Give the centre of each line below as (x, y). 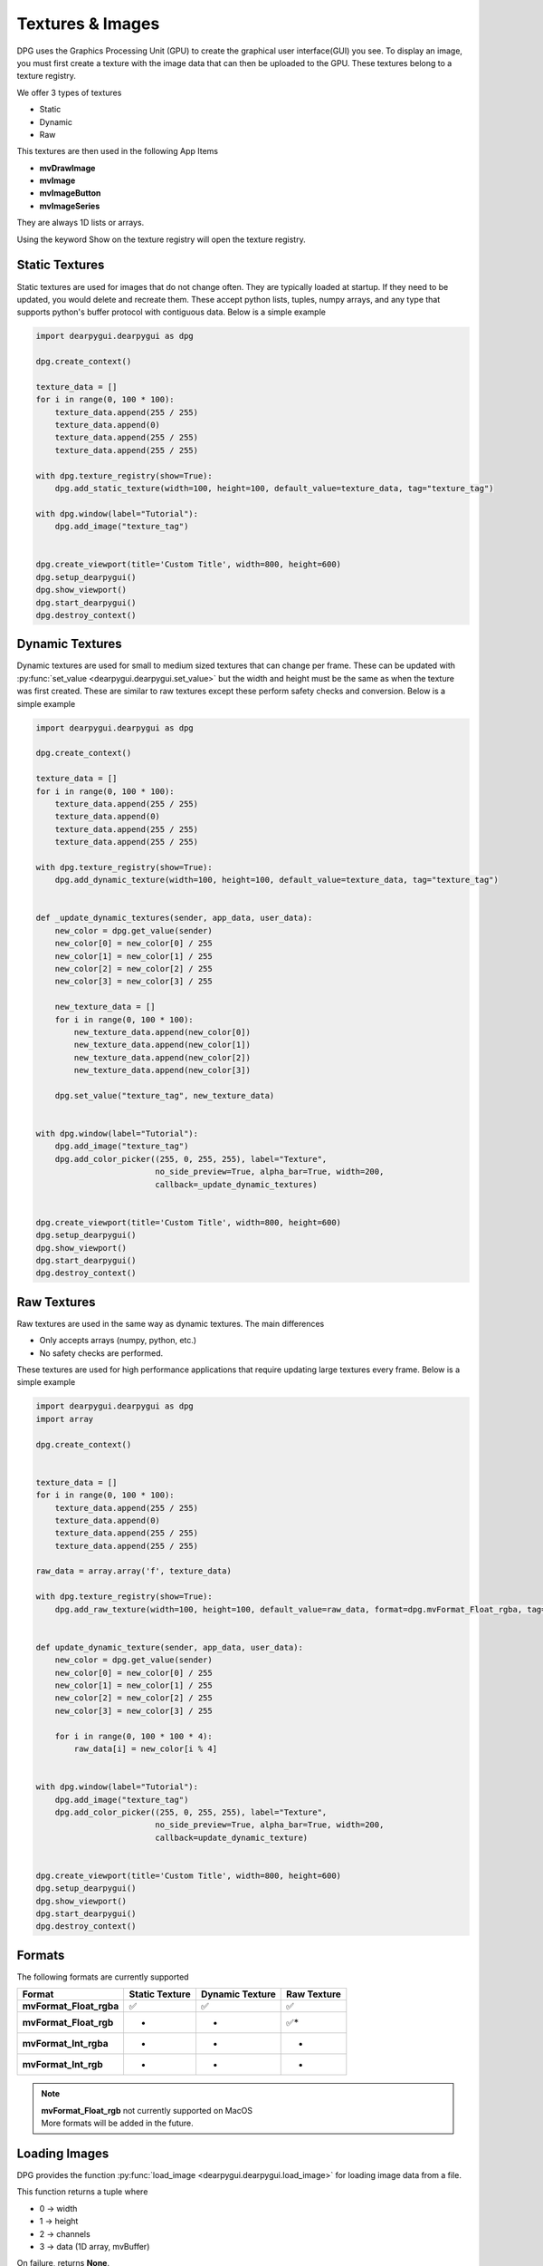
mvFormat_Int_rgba (65, 2044)
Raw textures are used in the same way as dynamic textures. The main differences (171, 1323)
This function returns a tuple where (82, 2192)
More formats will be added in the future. (117, 2123)
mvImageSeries (70, 206)
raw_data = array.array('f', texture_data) (134, 1571)
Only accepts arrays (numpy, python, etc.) (118, 1341)
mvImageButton (70, 193)
